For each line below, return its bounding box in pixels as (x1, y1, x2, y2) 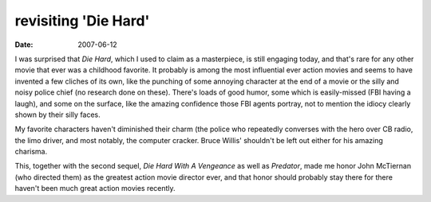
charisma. (14, 147, 48, 157)
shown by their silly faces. (14, 110, 101, 119)
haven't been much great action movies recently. (14, 184, 176, 193)
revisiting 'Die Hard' (14, 12, 150, 29)
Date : (14, 40, 34, 49)
